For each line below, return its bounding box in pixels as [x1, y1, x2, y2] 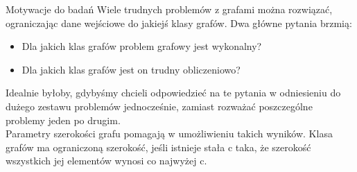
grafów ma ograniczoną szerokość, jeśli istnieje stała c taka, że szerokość [6, 139, 311, 154]
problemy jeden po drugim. [6, 112, 121, 127]
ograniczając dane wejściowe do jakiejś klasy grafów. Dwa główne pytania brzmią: [6, 15, 352, 30]
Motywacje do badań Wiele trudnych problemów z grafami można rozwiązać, [6, 2, 333, 16]
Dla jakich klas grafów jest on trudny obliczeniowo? [21, 62, 241, 76]
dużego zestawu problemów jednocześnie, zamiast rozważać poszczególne [6, 98, 313, 113]
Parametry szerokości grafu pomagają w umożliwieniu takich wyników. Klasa [6, 126, 333, 141]
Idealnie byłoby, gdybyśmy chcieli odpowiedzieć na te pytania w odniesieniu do [6, 85, 341, 100]
